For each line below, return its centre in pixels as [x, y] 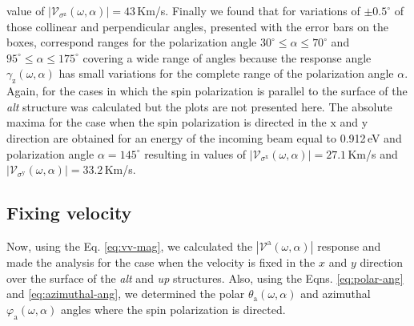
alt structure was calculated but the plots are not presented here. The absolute [199, 106]
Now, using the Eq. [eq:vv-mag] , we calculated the [130, 246]
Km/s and [373, 153]
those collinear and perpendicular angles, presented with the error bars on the [198, 26]
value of [26, 10]
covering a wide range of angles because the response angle [227, 57]
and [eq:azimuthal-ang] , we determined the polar [126, 294]
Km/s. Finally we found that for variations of [249, 10]
